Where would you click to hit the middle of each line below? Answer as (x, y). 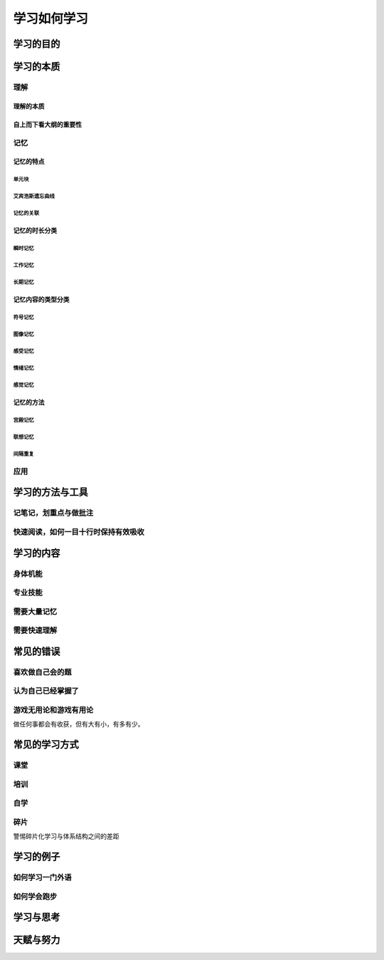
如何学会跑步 (35, 896)
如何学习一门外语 (42, 877)
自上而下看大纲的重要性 (47, 124)
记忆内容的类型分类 (41, 300)
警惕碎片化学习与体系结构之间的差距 (66, 836)
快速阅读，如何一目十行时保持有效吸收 (79, 532)
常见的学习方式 (46, 745)
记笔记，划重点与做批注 (53, 513)
